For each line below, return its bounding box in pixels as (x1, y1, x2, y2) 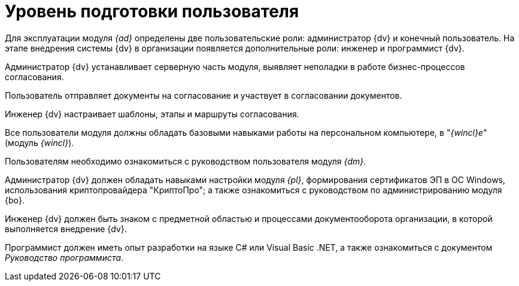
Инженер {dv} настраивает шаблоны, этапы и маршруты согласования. (5, 108, 299, 119)
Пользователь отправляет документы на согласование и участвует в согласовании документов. (5, 90, 402, 101)
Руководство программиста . (5, 252, 124, 263)
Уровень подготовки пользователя (5, 1, 299, 22)
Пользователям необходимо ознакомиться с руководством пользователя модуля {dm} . (5, 156, 366, 166)
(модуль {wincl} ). (5, 137, 74, 148)
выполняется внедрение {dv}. (5, 223, 127, 234)
